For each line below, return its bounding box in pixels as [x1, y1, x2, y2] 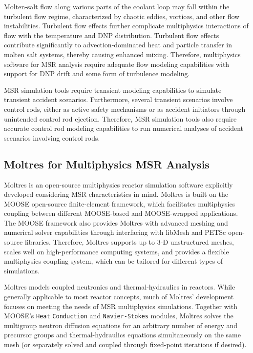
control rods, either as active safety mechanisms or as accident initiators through [4, 104, 246, 114]
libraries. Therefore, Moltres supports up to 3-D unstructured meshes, [24, 237, 234, 247]
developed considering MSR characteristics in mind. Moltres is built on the [4, 189, 228, 199]
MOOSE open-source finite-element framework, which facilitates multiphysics [4, 198, 235, 208]
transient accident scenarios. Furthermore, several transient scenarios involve [4, 94, 233, 104]
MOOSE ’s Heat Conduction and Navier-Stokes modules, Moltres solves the [4, 311, 233, 321]
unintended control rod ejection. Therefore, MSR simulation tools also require [4, 113, 237, 124]
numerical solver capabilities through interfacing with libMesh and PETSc [4, 227, 226, 237]
